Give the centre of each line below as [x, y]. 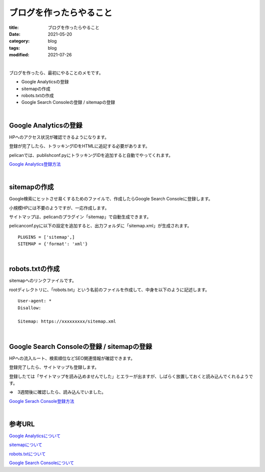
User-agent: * [35, 301]
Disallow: [29, 308]
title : [14, 27]
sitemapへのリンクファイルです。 [43, 281]
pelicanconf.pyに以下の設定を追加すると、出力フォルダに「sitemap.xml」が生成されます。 [100, 226]
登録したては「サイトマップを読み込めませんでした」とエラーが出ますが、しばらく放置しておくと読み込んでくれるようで [131, 376]
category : [19, 41]
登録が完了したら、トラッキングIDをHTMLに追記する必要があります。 [79, 146]
